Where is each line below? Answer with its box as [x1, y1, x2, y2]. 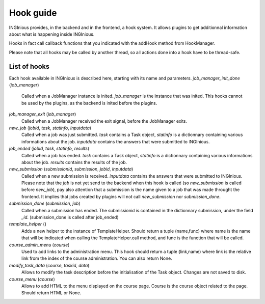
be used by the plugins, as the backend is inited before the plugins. [21, 100, 157, 106]
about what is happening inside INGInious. [9, 31, 95, 37]
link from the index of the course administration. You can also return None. [21, 255, 172, 261]
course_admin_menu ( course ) [9, 242, 70, 248]
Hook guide [9, 7, 57, 18]
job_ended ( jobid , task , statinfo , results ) [9, 145, 90, 152]
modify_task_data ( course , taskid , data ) [9, 262, 90, 268]
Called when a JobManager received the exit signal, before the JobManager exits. [21, 118, 187, 124]
